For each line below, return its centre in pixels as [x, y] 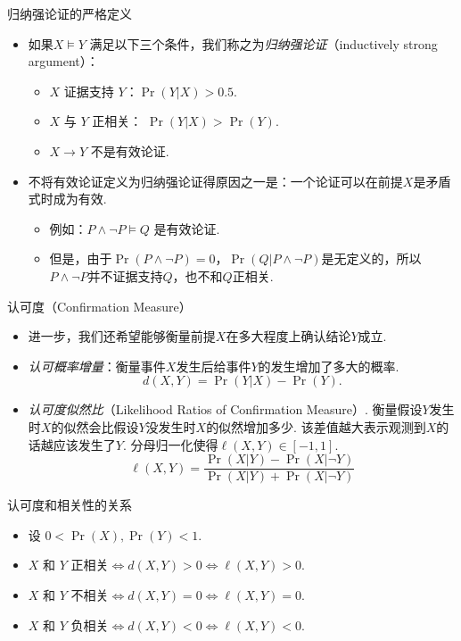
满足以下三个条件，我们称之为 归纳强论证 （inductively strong [263, 43]
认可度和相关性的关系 [70, 505]
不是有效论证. [130, 150]
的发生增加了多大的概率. [329, 366]
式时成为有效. [67, 199]
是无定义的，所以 [371, 258]
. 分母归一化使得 [170, 444]
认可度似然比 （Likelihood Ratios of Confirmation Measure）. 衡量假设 [225, 409]
